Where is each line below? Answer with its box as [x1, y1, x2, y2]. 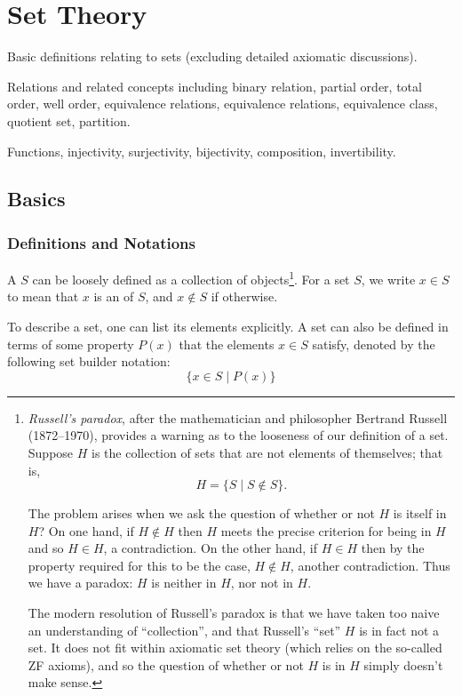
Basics [7, 185, 66, 212]
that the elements [179, 334, 275, 353]
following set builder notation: [7, 352, 171, 371]
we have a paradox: [28, 573, 133, 592]
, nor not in [230, 573, 293, 592]
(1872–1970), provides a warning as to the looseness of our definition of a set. [28, 426, 449, 444]
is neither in [151, 573, 217, 592]
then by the [361, 539, 425, 557]
